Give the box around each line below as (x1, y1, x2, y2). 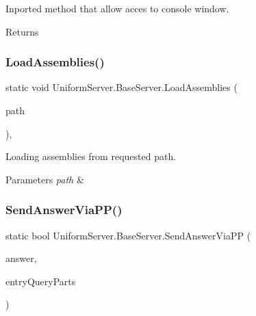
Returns (5, 24, 39, 38)
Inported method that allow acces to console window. (5, 1, 229, 15)
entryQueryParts (5, 274, 76, 288)
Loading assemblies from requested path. (5, 149, 177, 163)
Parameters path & (5, 172, 84, 186)
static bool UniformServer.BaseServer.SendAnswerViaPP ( (5, 228, 251, 242)
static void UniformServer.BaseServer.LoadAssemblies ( (5, 80, 238, 94)
